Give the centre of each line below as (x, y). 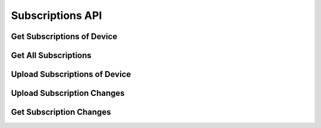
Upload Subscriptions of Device (71, 74)
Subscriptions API (56, 15)
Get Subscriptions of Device (64, 36)
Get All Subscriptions (51, 55)
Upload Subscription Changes (68, 93)
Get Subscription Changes (61, 112)
